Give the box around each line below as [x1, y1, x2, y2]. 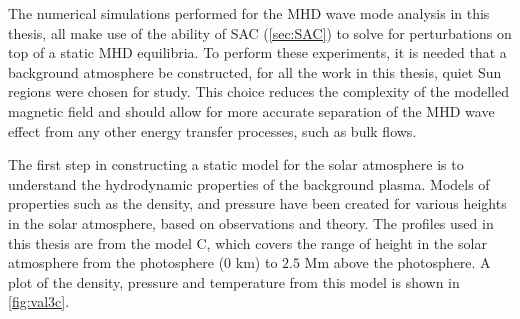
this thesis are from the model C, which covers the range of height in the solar [8, 232, 487, 253]
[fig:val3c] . [8, 291, 70, 312]
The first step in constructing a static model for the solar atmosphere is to [8, 154, 464, 175]
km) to [235, 252, 278, 273]
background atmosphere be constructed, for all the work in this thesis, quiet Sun [8, 61, 502, 82]
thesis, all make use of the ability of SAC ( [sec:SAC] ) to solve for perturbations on [8, 22, 512, 43]
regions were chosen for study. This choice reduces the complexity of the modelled [8, 81, 509, 102]
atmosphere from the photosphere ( [8, 252, 225, 273]
